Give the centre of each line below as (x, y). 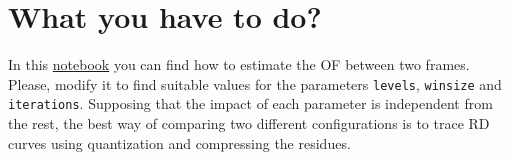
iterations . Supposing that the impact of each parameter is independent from (250, 103)
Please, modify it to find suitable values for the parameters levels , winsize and (255, 83)
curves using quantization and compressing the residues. (179, 142)
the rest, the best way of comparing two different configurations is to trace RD (249, 123)
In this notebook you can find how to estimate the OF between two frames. (239, 64)
